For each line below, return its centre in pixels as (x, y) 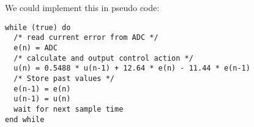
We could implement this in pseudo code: (82, 7)
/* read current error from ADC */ (86, 38)
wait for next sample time (69, 109)
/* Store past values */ (64, 78)
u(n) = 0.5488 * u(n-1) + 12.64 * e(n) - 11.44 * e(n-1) (132, 68)
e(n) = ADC (35, 48)
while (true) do (38, 27)
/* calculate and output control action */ (103, 58)
